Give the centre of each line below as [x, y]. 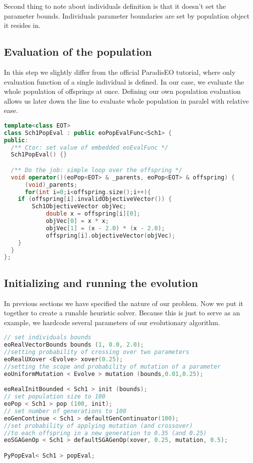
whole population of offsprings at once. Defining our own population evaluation [122, 91]
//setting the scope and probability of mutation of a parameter [112, 366]
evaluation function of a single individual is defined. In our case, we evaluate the [124, 81]
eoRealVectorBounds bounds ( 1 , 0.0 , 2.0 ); [74, 345]
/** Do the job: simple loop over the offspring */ [97, 170]
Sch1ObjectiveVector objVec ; [79, 207]
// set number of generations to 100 [65, 411]
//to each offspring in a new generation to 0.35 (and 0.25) [105, 433]
